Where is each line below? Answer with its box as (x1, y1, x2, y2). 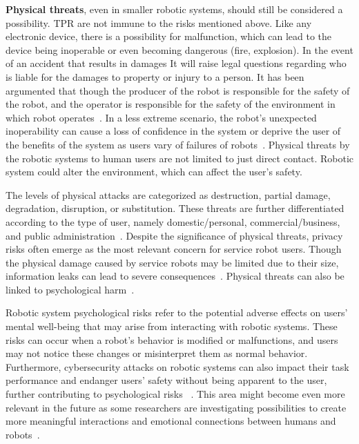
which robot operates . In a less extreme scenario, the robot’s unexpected (6, 110, 317, 124)
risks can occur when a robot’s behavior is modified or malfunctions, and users (6, 332, 338, 347)
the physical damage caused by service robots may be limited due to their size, (6, 255, 339, 269)
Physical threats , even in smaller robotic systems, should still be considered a (6, 2, 343, 16)
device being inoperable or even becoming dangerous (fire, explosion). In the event (6, 42, 353, 57)
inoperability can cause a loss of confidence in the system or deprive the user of (6, 124, 341, 138)
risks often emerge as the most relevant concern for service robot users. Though (6, 242, 342, 256)
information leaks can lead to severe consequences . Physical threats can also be (6, 269, 345, 283)
